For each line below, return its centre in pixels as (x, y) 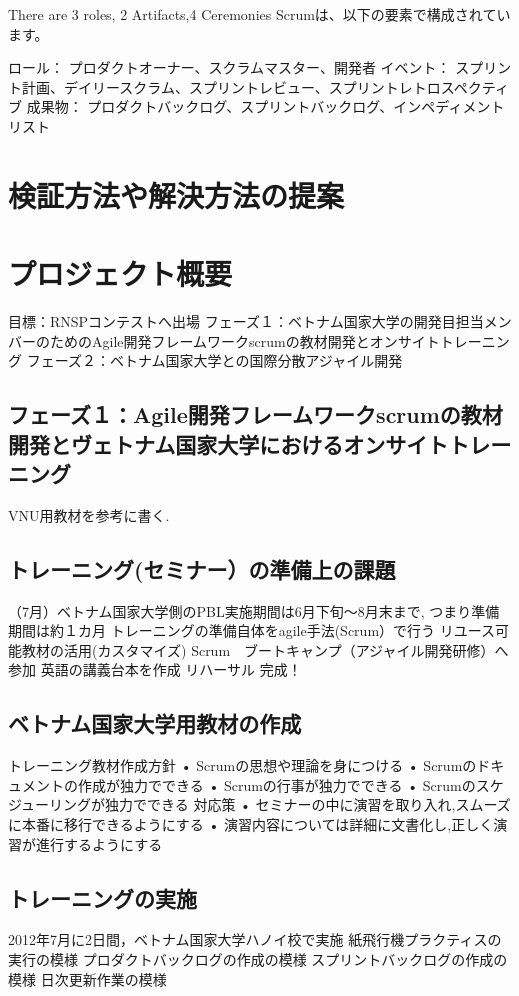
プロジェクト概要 (120, 273)
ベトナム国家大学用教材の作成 (155, 723)
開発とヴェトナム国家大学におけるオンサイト (228, 443)
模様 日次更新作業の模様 (87, 978)
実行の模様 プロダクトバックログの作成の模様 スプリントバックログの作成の (258, 958)
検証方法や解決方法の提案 (176, 194)
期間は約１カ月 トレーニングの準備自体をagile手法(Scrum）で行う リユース (252, 630)
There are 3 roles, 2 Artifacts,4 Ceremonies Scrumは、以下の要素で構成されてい (259, 14)
